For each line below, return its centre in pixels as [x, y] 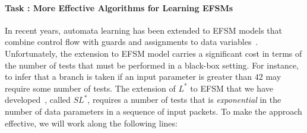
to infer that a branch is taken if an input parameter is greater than [129, 77]
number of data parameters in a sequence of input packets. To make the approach [153, 111]
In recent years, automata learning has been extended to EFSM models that [144, 30]
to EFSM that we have [232, 88]
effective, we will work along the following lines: [91, 123]
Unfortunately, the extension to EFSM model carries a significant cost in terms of [153, 53]
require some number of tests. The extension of [90, 88]
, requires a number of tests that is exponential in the [184, 100]
